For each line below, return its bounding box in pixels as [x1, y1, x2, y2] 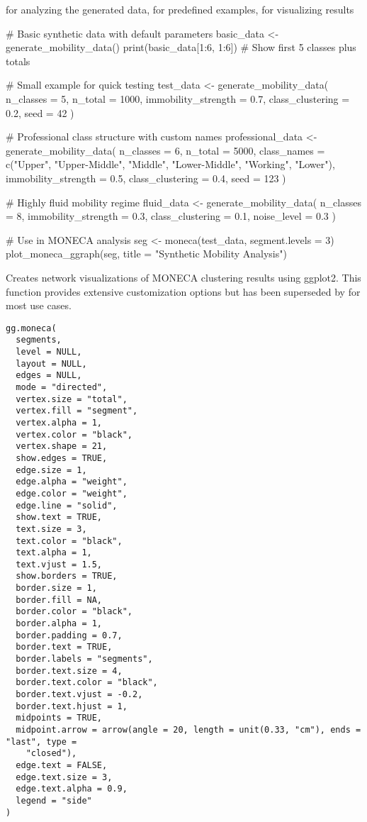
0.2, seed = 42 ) [6, 105, 74, 120]
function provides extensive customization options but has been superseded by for [6, 284, 361, 299]
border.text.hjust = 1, [16, 701, 128, 711]
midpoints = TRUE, [16, 713, 103, 723]
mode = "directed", [16, 382, 108, 392]
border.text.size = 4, [16, 665, 123, 676]
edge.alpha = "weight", [16, 477, 128, 487]
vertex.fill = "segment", [16, 406, 138, 416]
